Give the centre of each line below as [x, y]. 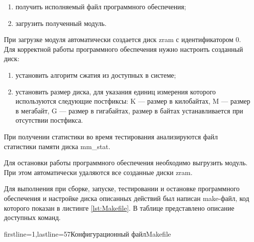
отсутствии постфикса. [49, 120]
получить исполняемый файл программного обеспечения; [101, 6]
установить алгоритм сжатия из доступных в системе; [96, 75]
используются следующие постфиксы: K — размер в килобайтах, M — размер [133, 101]
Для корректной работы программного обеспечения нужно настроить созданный [124, 49]
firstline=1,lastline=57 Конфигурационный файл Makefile [88, 233]
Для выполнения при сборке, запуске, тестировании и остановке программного [122, 188]
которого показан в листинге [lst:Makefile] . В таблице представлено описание [119, 208]
